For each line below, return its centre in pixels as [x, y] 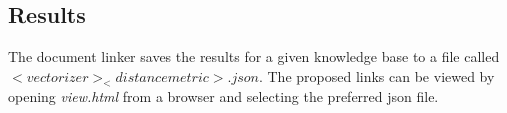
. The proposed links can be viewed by [376, 75]
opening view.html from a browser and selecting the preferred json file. [223, 95]
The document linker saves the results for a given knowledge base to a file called [254, 56]
